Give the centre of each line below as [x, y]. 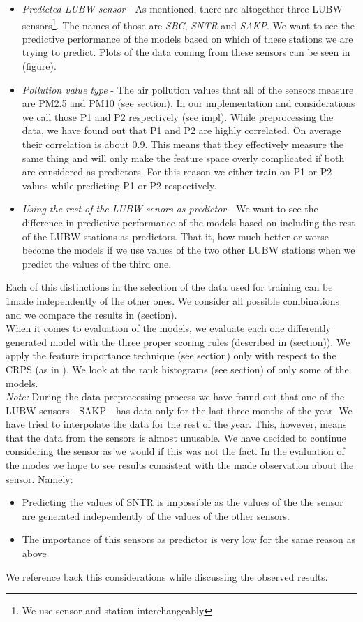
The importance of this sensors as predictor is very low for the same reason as [189, 539]
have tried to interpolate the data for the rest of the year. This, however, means [176, 424]
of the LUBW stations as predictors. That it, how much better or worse [176, 236]
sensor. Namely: [39, 478]
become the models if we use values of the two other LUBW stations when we [188, 250]
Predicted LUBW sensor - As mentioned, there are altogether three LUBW [182, 8]
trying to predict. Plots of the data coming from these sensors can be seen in [186, 52]
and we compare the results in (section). [91, 314]
